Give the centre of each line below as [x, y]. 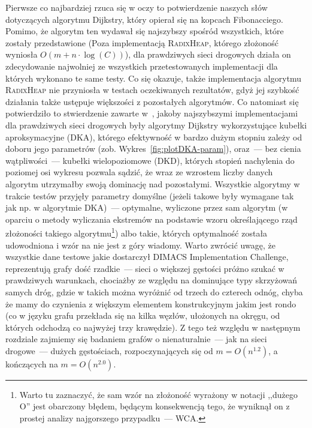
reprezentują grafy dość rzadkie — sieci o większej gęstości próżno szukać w [145, 268]
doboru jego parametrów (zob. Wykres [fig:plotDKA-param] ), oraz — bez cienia [153, 149]
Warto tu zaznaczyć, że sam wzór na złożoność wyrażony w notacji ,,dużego [158, 394]
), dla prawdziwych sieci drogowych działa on [208, 54]
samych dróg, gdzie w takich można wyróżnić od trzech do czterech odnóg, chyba [154, 291]
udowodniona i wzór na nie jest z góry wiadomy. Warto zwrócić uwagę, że [140, 245]
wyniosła [22, 54]
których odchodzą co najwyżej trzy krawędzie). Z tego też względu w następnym [153, 327]
